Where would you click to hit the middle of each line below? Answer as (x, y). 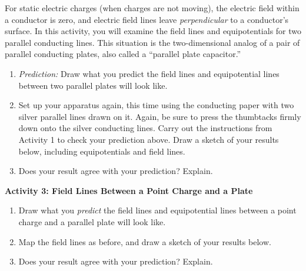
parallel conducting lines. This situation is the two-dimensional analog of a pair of (152, 42)
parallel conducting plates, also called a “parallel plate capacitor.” (123, 54)
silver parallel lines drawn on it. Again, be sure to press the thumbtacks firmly (160, 116)
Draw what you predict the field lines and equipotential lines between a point (157, 210)
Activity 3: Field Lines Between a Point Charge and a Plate (129, 190)
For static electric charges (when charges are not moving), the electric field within (152, 8)
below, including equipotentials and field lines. (102, 151)
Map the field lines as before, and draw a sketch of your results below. (145, 241)
